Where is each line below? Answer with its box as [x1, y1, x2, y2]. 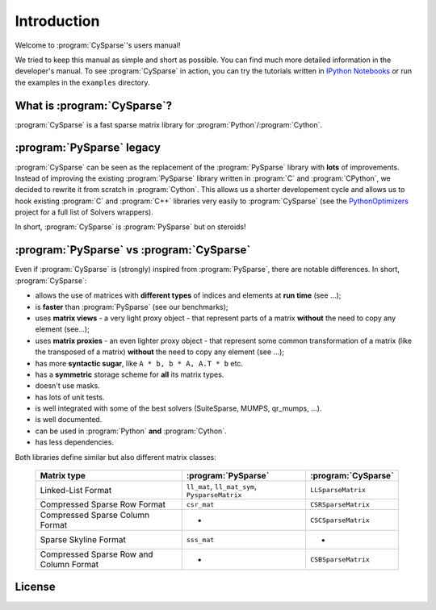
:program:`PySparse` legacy [15, 141, 161, 155]
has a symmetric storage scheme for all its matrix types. [35, 370, 224, 379]
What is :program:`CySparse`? [15, 98, 173, 112]
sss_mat [186, 535, 215, 544]
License [15, 580, 56, 594]
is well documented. [35, 415, 103, 424]
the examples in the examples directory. [15, 77, 150, 87]
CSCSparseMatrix [309, 516, 371, 524]
